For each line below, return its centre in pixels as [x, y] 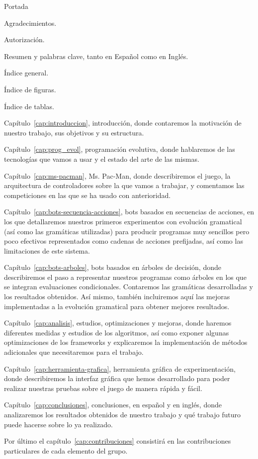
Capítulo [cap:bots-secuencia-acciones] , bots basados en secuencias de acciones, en [129, 212]
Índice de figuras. [30, 89]
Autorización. [24, 39]
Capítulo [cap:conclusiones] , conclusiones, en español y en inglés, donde [113, 405]
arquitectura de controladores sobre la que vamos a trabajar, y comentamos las [124, 185]
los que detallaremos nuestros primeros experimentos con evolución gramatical [123, 221]
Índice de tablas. [29, 106]
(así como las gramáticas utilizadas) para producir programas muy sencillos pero [127, 231]
